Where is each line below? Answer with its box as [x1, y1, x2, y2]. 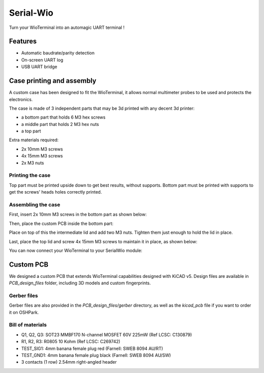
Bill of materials [9, 322, 47, 328]
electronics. [9, 96, 33, 102]
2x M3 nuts [21, 160, 44, 166]
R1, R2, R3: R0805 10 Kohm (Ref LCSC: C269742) [21, 339, 121, 345]
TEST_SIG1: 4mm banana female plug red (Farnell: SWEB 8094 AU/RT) [21, 346, 163, 351]
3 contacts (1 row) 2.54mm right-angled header [21, 359, 117, 365]
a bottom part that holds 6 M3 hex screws [21, 114, 106, 120]
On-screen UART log [21, 57, 64, 63]
